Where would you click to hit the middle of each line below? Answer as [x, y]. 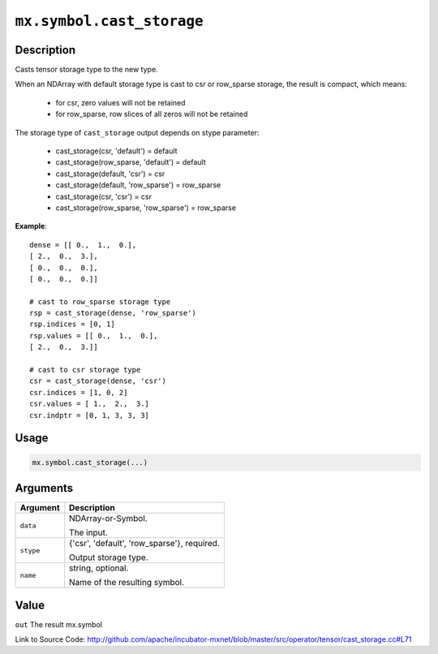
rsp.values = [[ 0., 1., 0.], [94, 336]
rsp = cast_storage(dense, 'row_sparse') [113, 313]
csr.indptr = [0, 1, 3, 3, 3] [90, 415]
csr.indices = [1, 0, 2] [79, 392]
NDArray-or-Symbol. [108, 518]
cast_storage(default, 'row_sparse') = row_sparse [138, 185]
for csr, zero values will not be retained [120, 102]
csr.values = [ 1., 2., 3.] [90, 404]
